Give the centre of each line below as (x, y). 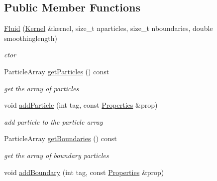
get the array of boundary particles (56, 155)
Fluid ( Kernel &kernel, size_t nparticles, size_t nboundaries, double (108, 28)
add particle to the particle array (54, 121)
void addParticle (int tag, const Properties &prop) (81, 105)
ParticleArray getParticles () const (57, 71)
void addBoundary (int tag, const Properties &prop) (84, 172)
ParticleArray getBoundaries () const (60, 138)
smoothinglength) (31, 38)
